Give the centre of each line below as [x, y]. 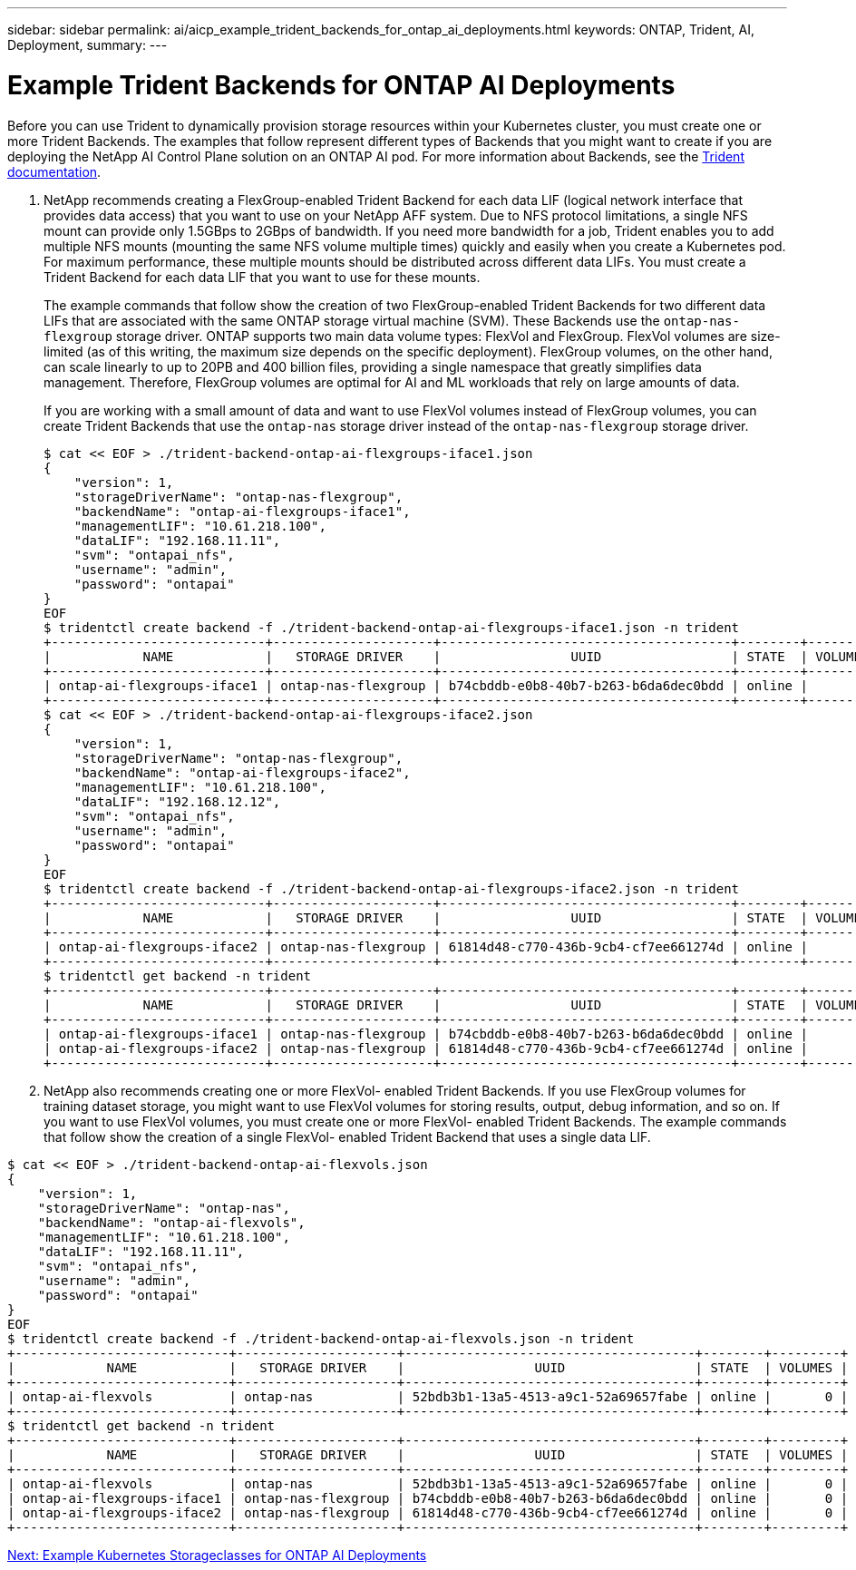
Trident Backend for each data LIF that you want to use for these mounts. [262, 277]
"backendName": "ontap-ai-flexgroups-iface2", [242, 772]
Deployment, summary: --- [88, 45]
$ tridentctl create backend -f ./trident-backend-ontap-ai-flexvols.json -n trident [321, 1338]
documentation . [54, 171]
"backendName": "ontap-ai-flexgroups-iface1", [242, 511]
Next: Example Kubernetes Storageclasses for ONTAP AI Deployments [217, 1555]
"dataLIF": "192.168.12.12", [177, 801]
